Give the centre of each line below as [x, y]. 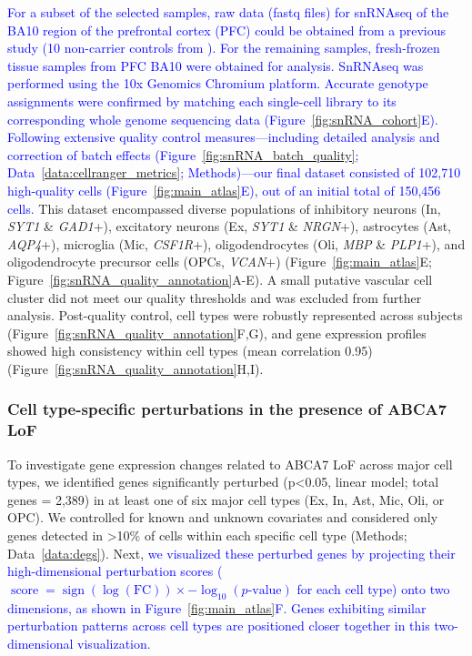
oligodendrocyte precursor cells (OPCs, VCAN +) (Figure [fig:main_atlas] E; [220, 262]
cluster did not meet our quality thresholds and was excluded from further [215, 297]
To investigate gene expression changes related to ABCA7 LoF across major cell [230, 464]
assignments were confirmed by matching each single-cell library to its [202, 101]
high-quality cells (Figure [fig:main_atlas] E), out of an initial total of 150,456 [224, 190]
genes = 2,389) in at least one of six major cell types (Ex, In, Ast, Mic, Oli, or [226, 499]
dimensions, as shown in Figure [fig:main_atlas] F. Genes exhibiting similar [217, 607]
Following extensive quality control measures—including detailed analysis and [224, 137]
